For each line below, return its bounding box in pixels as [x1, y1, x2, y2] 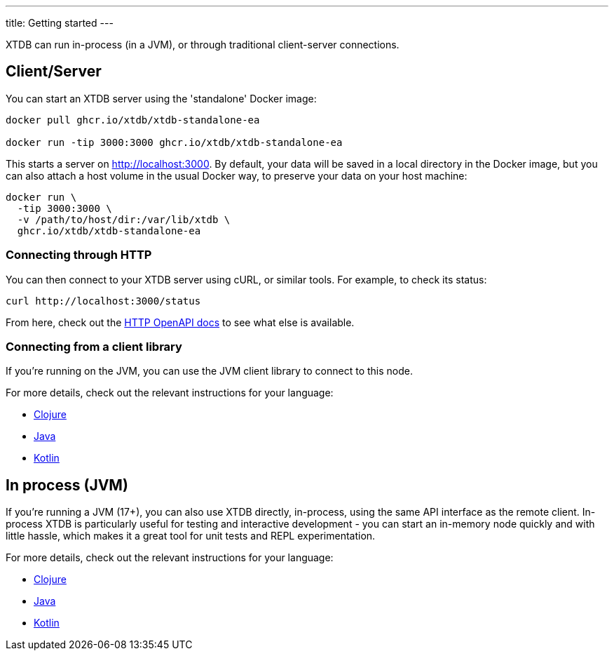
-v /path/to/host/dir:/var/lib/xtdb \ [17, 213, 231, 225]
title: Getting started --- [6, 17, 114, 29]
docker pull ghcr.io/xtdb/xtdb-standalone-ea [6, 114, 260, 126]
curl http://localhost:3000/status [6, 295, 201, 307]
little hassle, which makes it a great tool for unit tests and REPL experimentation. [6, 530, 376, 542]
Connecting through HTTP [6, 248, 152, 262]
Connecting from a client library [6, 339, 182, 354]
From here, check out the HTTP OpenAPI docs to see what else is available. [6, 316, 355, 328]
